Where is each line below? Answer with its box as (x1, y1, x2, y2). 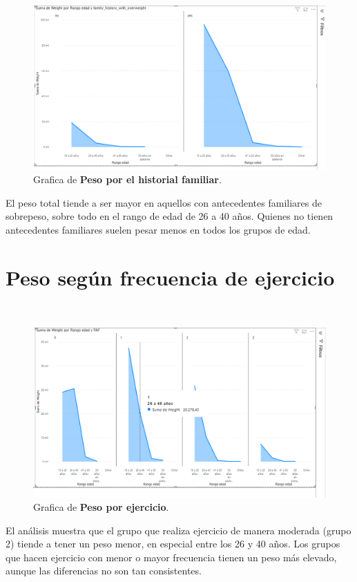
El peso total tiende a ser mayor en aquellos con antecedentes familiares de (6, 195, 322, 209)
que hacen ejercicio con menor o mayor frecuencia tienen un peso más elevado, (6, 550, 337, 564)
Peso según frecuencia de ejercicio (6, 263, 335, 291)
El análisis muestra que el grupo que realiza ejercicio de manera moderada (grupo (6, 523, 351, 537)
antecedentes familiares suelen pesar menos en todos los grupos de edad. (6, 222, 311, 236)
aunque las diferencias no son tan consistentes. (6, 563, 202, 578)
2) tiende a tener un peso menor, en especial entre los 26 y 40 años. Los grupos (6, 536, 340, 551)
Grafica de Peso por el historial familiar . (33, 172, 222, 187)
